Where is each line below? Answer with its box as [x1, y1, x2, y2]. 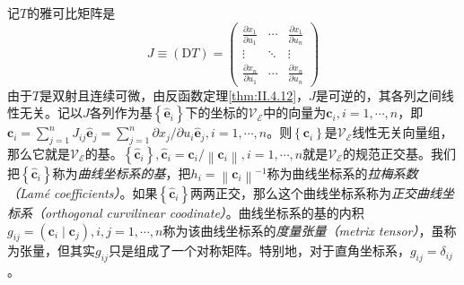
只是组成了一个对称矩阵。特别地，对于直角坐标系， [108, 241, 410, 260]
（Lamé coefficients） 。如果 [7, 184, 158, 203]
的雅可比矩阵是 [27, 4, 116, 22]
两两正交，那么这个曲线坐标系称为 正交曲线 [190, 184, 442, 203]
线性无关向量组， [352, 123, 453, 142]
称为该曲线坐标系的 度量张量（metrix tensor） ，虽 [162, 220, 444, 239]
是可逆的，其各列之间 [315, 85, 442, 104]
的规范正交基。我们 [342, 144, 456, 163]
